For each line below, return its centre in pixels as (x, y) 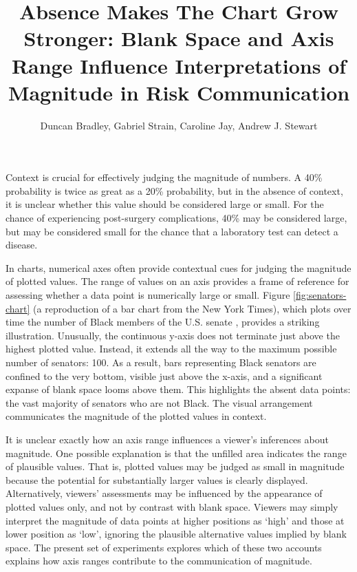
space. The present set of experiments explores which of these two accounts (164, 547)
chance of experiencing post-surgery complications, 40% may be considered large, (176, 218)
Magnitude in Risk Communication (179, 92)
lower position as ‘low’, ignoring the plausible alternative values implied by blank (176, 534)
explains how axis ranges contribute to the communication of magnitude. (159, 561)
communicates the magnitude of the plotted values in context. (136, 416)
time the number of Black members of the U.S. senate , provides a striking (163, 322)
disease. (22, 245)
